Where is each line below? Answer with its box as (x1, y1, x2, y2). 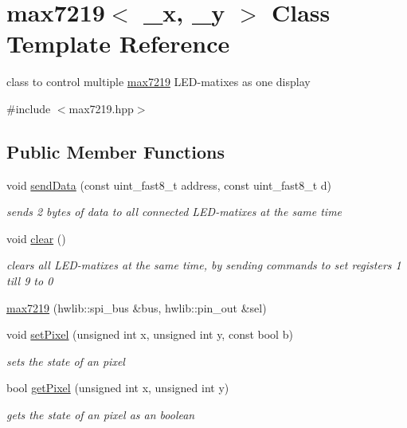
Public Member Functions (6, 139, 225, 163)
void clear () (6, 230, 66, 246)
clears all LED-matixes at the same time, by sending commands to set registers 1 (6, 257, 401, 273)
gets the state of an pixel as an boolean (6, 406, 195, 423)
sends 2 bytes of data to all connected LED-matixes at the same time (6, 203, 342, 220)
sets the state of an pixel (6, 352, 125, 369)
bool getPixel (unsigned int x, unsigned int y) (6, 379, 229, 396)
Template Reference (6, 27, 230, 60)
